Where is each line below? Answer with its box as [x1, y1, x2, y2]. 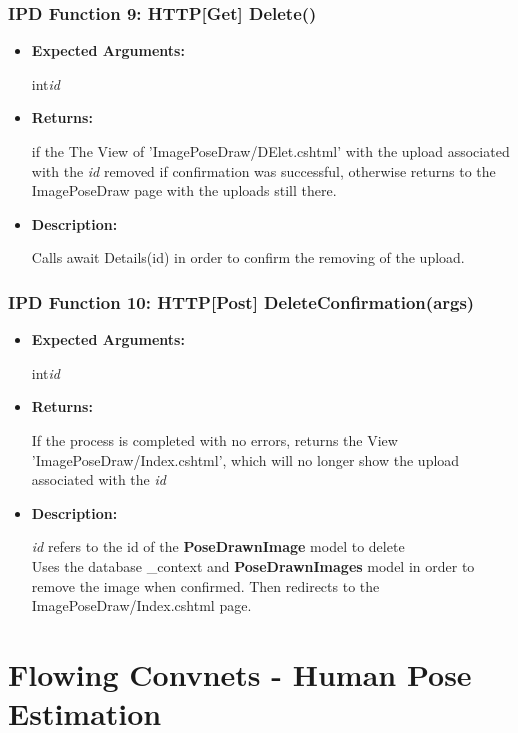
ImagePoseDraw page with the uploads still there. [31, 180, 337, 201]
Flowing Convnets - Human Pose [8, 653, 472, 694]
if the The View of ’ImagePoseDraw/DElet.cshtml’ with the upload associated [31, 141, 510, 161]
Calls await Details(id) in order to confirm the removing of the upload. [31, 247, 465, 268]
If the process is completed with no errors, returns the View [31, 429, 398, 450]
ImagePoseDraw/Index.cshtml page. [31, 595, 252, 616]
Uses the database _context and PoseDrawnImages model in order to [31, 555, 475, 576]
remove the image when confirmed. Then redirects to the [31, 575, 380, 596]
